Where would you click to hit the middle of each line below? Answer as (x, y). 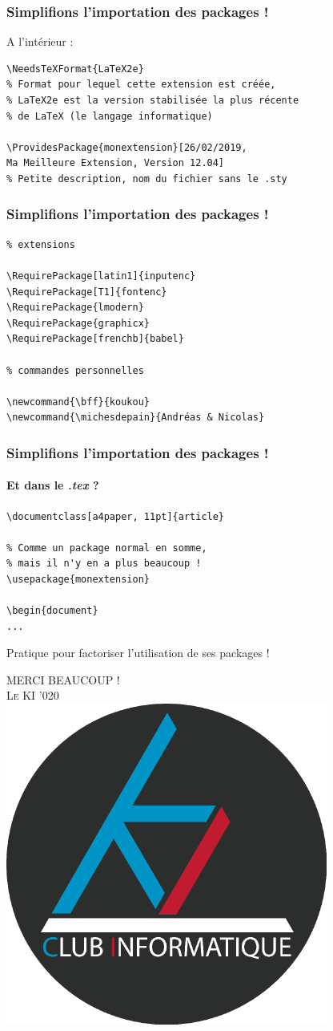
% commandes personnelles (75, 370)
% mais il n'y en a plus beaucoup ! (104, 564)
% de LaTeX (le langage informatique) (110, 116)
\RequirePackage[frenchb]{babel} (95, 339)
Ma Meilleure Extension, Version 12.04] (116, 163)
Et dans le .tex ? (53, 485)
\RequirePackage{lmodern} (75, 308)
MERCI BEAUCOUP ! (63, 679)
